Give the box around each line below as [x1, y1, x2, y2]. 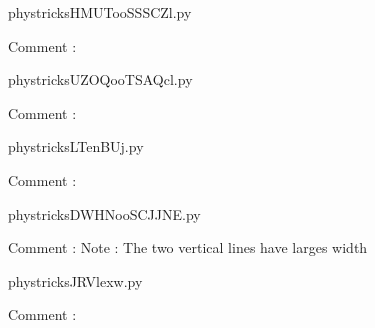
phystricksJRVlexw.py [8, 270, 143, 291]
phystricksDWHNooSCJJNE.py [8, 203, 201, 224]
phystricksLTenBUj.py [8, 136, 144, 157]
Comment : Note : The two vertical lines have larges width [8, 237, 368, 258]
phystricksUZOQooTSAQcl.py [8, 69, 193, 90]
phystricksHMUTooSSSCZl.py [8, 2, 192, 22]
